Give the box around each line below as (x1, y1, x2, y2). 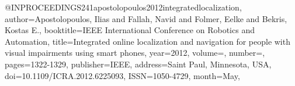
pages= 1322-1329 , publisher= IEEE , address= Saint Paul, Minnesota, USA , (5, 58, 272, 70)
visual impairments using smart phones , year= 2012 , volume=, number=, (5, 46, 265, 59)
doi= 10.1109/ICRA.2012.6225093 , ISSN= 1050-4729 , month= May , (5, 69, 240, 81)
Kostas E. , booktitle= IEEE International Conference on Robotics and (5, 24, 255, 36)
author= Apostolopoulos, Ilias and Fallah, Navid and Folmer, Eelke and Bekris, (5, 12, 287, 24)
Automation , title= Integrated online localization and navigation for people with (5, 35, 290, 47)
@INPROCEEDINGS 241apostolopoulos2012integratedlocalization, (5, 1, 242, 13)
